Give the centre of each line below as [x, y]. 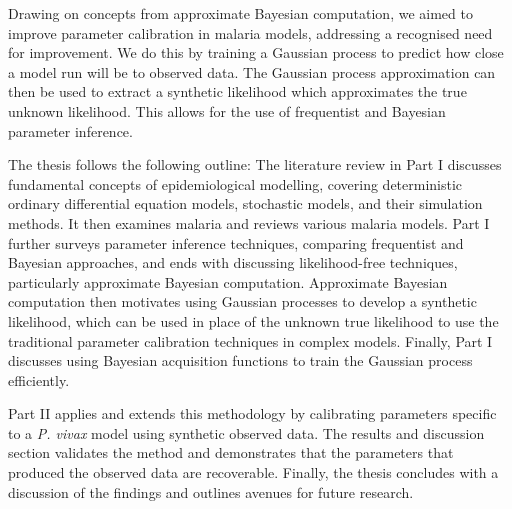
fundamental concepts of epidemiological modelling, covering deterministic [235, 183]
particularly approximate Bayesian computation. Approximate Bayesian [228, 281]
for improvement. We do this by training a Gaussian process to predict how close [256, 52]
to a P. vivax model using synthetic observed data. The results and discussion [246, 432]
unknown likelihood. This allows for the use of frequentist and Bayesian [227, 110]
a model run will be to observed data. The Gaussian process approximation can [252, 71]
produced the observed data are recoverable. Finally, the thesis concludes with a [253, 472]
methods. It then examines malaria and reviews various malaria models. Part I [249, 222]
